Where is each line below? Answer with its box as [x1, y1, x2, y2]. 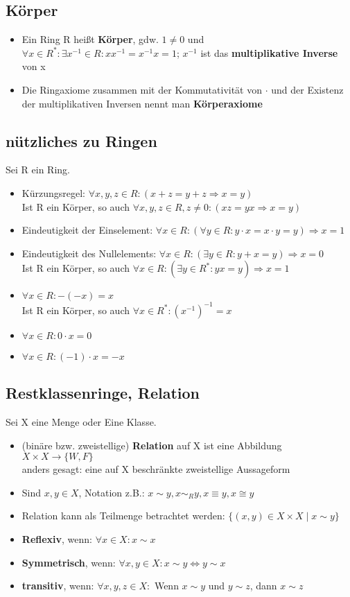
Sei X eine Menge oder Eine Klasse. [6, 415, 157, 429]
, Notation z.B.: [78, 485, 145, 499]
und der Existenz [271, 82, 344, 96]
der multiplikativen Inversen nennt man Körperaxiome [21, 96, 263, 110]
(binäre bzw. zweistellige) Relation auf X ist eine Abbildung [21, 438, 282, 452]
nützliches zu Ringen [6, 130, 157, 151]
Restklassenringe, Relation [6, 382, 200, 404]
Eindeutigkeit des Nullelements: [21, 245, 157, 260]
